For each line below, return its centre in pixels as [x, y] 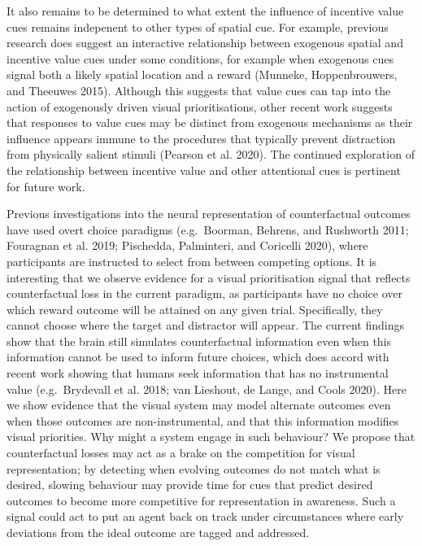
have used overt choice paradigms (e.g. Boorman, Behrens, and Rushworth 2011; [208, 229]
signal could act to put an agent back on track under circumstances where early [205, 516]
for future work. [46, 186]
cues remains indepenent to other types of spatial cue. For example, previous [198, 26]
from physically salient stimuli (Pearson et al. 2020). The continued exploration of [211, 154]
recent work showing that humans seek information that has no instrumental [198, 373]
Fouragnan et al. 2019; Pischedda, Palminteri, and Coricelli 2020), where [187, 245]
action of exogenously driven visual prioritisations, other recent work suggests [200, 106]
